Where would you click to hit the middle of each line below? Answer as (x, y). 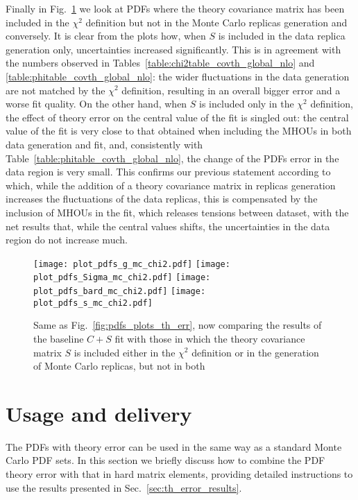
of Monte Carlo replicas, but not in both (119, 366)
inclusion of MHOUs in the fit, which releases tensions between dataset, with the (177, 212)
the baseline (59, 338)
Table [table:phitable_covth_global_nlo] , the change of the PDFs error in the (172, 158)
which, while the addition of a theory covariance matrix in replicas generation (171, 185)
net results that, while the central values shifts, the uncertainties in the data (168, 226)
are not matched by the (56, 90)
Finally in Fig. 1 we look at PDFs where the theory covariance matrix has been (175, 8)
